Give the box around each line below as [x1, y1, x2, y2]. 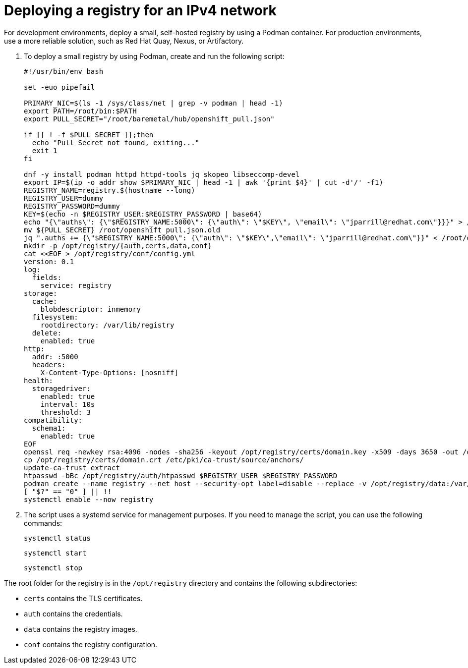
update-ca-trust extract [24, 463, 120, 472]
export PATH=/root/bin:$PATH [24, 107, 137, 115]
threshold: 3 [40, 408, 91, 416]
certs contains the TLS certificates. [24, 594, 143, 603]
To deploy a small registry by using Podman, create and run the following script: [24, 52, 285, 60]
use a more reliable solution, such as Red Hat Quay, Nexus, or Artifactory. [4, 36, 244, 45]
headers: [32, 360, 66, 369]
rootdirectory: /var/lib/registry [40, 321, 175, 329]
